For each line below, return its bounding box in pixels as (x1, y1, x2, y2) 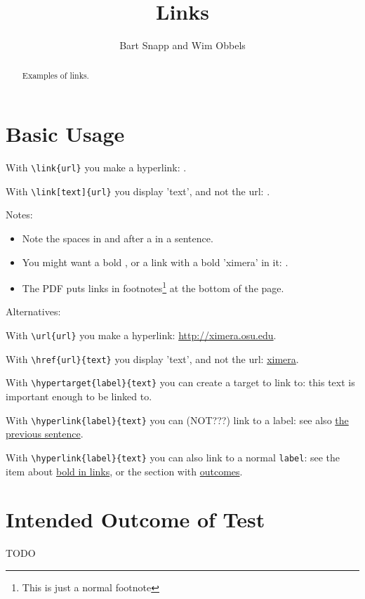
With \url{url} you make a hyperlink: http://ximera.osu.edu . (6, 328, 277, 343)
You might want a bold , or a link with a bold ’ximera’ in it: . (22, 254, 288, 269)
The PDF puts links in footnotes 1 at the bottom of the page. (22, 279, 284, 295)
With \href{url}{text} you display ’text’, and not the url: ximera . (6, 351, 299, 366)
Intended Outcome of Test (6, 505, 265, 534)
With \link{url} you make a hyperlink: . (6, 160, 187, 175)
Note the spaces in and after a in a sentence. (22, 231, 213, 246)
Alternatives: (6, 304, 61, 319)
